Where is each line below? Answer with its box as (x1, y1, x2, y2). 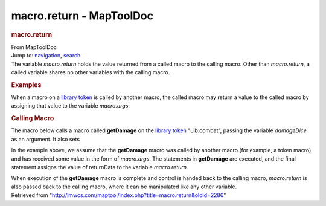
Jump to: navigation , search (11, 52, 81, 59)
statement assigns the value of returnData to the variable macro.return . (11, 164, 188, 171)
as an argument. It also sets (11, 135, 80, 143)
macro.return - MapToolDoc (11, 9, 154, 22)
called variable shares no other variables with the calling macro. (11, 68, 170, 76)
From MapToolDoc (11, 43, 57, 51)
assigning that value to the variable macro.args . (11, 102, 130, 109)
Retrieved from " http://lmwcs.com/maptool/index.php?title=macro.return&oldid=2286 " (11, 192, 226, 199)
